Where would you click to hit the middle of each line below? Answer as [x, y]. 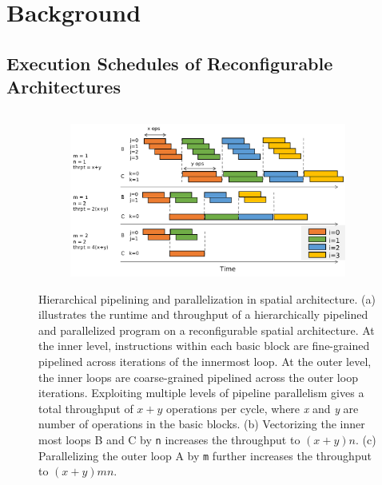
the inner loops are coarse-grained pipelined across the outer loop [198, 377]
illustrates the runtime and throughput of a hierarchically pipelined [203, 314]
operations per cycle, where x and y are [263, 408]
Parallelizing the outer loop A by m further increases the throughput [205, 455]
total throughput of [86, 408]
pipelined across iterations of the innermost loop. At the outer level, [205, 362]
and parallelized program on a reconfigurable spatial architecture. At [207, 330]
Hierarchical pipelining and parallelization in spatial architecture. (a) [207, 298]
